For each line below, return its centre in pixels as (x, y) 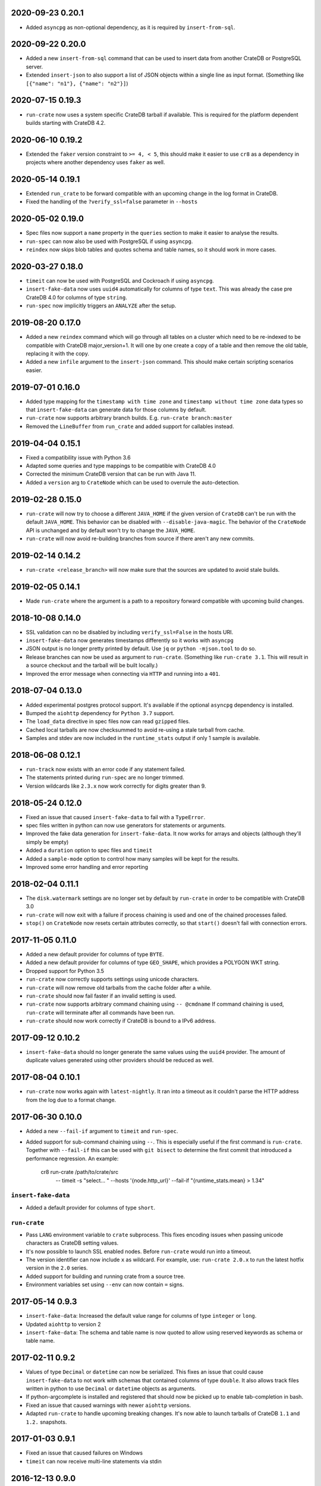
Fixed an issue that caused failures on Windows (84, 1453)
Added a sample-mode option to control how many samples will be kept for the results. (133, 858)
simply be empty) (47, 842)
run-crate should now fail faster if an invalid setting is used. (101, 996)
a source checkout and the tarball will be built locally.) (92, 665)
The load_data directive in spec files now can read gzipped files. (108, 722)
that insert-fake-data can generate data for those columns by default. (116, 410)
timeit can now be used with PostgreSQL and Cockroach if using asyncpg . (120, 281)
